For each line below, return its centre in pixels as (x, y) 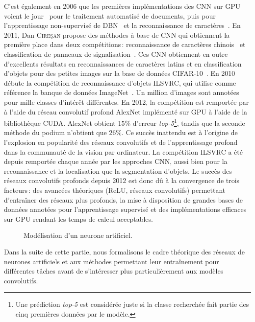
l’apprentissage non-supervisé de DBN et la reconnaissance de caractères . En (122, 25)
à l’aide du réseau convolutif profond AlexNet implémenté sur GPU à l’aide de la (126, 111)
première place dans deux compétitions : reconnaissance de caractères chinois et (125, 44)
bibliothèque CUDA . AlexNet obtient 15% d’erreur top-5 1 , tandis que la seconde (125, 122)
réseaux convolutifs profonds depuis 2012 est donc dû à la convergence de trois (122, 180)
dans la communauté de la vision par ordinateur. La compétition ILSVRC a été (123, 151)
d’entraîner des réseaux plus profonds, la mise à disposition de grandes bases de (124, 199)
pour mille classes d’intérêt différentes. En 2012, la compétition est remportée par (127, 102)
